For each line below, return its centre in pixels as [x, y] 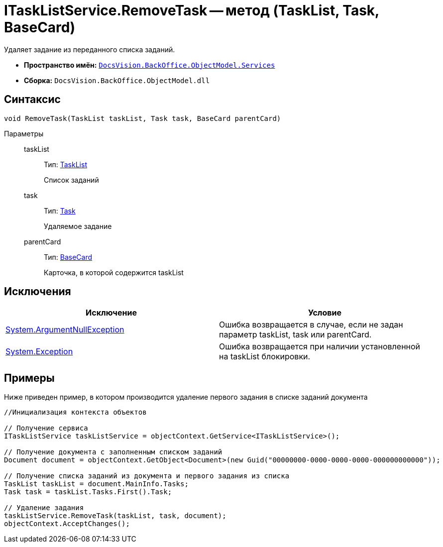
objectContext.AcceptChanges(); [67, 524]
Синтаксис [32, 100]
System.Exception [39, 352]
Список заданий [71, 180]
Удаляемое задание [78, 226]
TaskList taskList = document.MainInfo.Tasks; [96, 484]
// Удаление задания [44, 508]
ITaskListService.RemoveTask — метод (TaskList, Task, [192, 10]
